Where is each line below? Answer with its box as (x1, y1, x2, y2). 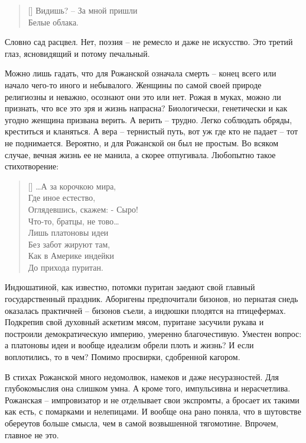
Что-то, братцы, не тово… (28, 214, 119, 227)
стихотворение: (5, 160, 59, 172)
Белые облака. (28, 15, 79, 28)
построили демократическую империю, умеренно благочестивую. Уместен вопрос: (5, 327, 302, 339)
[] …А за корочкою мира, (28, 179, 116, 192)
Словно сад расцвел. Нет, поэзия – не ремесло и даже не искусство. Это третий (5, 36, 293, 48)
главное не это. (5, 428, 59, 441)
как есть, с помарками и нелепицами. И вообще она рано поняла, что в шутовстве (5, 405, 301, 418)
